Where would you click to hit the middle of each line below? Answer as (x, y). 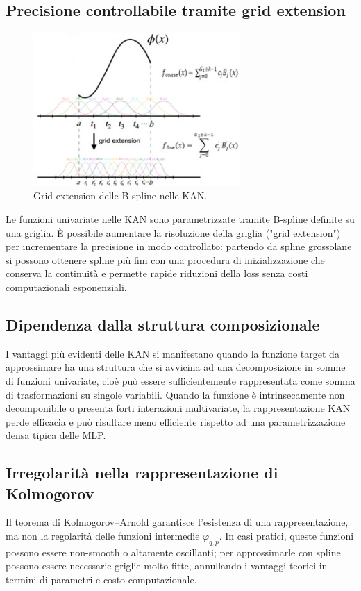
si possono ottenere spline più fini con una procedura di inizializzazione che (165, 259)
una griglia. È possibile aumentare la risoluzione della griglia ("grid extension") (173, 232)
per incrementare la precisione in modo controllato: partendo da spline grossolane (179, 246)
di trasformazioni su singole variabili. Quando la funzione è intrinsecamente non (175, 394)
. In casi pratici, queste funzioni (286, 536)
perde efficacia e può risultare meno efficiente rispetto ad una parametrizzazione (176, 421)
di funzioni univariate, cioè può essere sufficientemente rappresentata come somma (180, 380)
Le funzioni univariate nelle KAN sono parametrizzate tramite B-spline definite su (180, 218)
